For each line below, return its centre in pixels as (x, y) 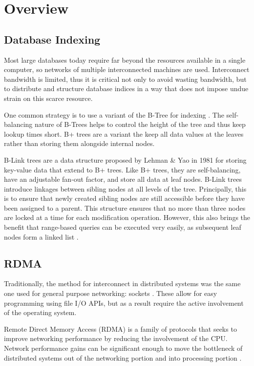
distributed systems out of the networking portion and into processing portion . (123, 357)
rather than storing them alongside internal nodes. (79, 143)
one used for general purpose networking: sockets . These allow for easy (111, 293)
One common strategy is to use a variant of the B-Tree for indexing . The (114, 114)
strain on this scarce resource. (48, 98)
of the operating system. (40, 312)
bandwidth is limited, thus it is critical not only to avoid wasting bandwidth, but (125, 79)
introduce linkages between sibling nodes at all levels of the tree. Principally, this (125, 188)
